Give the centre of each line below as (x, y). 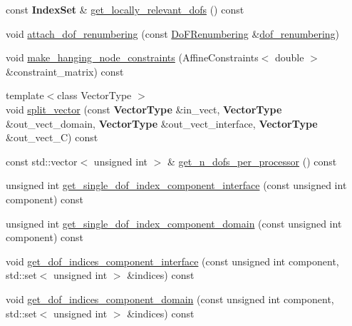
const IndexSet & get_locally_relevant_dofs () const (125, 9)
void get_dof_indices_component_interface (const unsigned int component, (172, 261)
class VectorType (94, 95)
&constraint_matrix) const (65, 71)
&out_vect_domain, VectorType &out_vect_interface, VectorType (162, 123)
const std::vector (42, 161)
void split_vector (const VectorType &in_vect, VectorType (144, 109)
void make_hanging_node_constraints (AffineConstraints (132, 57)
